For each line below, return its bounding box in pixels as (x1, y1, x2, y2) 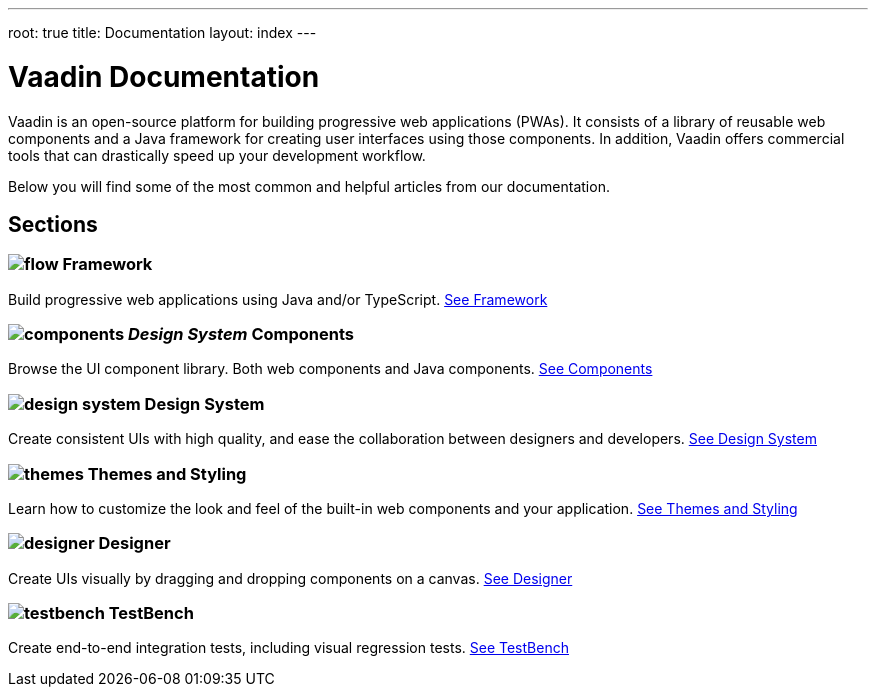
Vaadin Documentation (8, 59, 320, 94)
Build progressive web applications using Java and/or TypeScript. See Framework (8, 290, 548, 308)
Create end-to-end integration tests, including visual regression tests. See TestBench (8, 639, 569, 657)
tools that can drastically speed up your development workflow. (8, 146, 426, 164)
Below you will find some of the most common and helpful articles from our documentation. (8, 177, 610, 195)
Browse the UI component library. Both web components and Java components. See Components (8, 360, 653, 378)
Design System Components (127, 324, 354, 345)
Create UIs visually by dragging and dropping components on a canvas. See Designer (8, 569, 573, 587)
